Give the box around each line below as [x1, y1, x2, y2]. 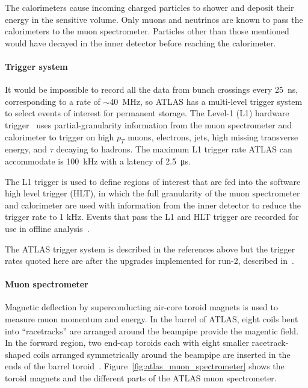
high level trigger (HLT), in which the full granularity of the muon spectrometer [5, 187, 300, 199]
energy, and [5, 143, 48, 155]
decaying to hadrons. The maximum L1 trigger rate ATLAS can [56, 143, 292, 155]
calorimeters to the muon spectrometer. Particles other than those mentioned [5, 25, 289, 37]
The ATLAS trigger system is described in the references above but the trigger [5, 242, 295, 255]
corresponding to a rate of [5, 95, 100, 107]
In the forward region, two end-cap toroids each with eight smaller [5, 336, 249, 349]
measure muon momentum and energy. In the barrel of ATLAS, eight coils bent [5, 313, 298, 325]
